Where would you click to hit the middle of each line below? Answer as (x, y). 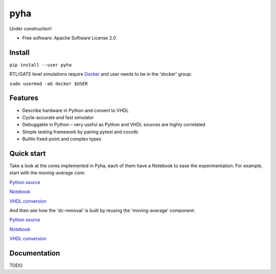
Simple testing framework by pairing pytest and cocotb (80, 132)
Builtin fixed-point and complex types (62, 139)
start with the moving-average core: (47, 173)
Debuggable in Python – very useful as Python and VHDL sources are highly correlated (114, 125)
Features (24, 98)
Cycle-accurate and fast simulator (58, 117)
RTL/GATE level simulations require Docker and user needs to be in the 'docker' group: (101, 74)
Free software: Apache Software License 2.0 (69, 38)
